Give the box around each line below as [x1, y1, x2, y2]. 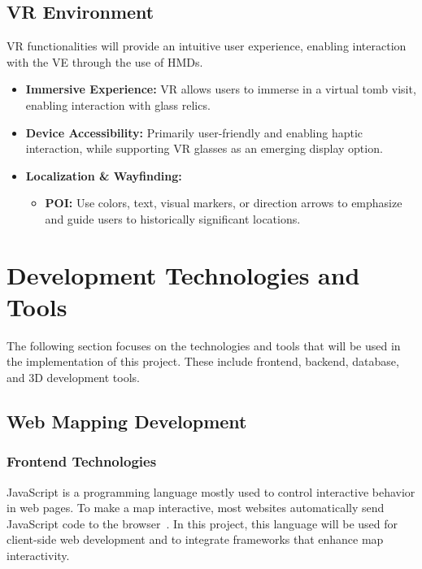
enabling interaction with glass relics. [25, 96, 211, 113]
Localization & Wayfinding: [25, 167, 182, 184]
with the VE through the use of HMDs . [7, 53, 203, 70]
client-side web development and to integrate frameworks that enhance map [7, 531, 384, 548]
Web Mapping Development [7, 409, 247, 434]
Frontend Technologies [7, 451, 157, 471]
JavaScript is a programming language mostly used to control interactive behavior [7, 483, 415, 500]
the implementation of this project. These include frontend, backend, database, [7, 353, 399, 370]
